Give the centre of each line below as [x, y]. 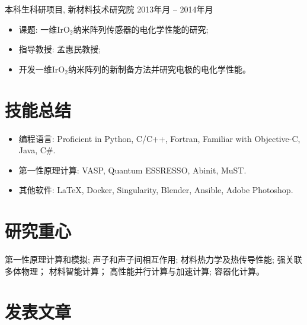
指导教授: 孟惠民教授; [60, 49]
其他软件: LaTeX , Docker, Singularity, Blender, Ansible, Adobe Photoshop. [156, 190]
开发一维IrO [42, 69]
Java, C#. [37, 150]
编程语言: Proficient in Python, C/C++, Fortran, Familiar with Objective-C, [159, 138]
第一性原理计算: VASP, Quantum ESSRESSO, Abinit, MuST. [132, 170]
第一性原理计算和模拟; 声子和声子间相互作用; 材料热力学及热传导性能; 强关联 [153, 259]
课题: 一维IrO [44, 29]
